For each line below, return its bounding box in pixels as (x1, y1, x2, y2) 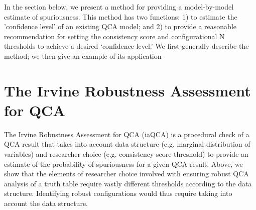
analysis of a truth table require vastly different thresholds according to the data (4, 178, 252, 188)
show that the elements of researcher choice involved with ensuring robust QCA (4, 168, 249, 179)
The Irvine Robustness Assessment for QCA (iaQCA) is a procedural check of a (4, 129, 249, 139)
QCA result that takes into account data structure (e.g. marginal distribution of (4, 139, 250, 149)
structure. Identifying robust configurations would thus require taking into (4, 188, 232, 198)
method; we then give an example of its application (4, 50, 162, 61)
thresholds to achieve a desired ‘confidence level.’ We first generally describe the (4, 41, 249, 51)
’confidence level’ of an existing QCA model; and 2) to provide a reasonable (4, 21, 237, 32)
